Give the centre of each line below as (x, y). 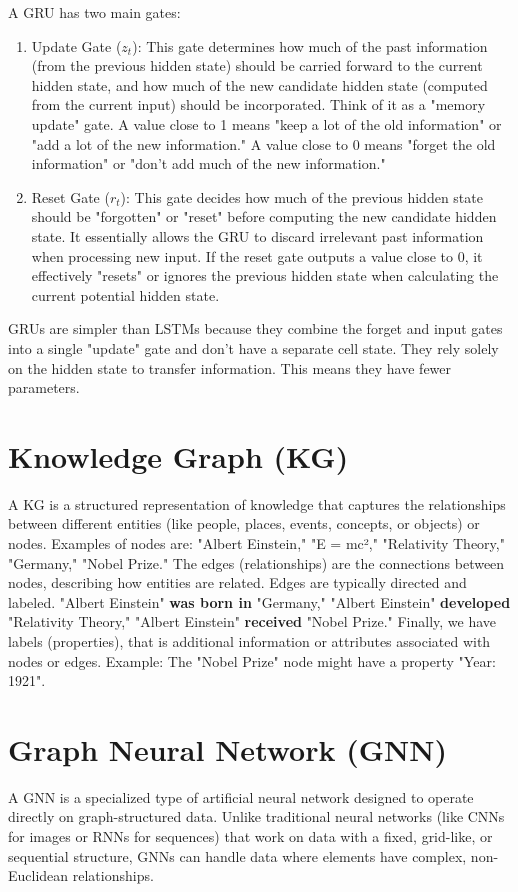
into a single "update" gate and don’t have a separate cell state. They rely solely (253, 347)
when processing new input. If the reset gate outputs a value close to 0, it (257, 255)
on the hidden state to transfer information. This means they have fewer (230, 367)
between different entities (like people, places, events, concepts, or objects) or (244, 523)
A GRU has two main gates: (94, 12)
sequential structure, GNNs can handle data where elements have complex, (237, 855)
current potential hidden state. (125, 294)
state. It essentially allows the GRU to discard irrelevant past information (257, 235)
